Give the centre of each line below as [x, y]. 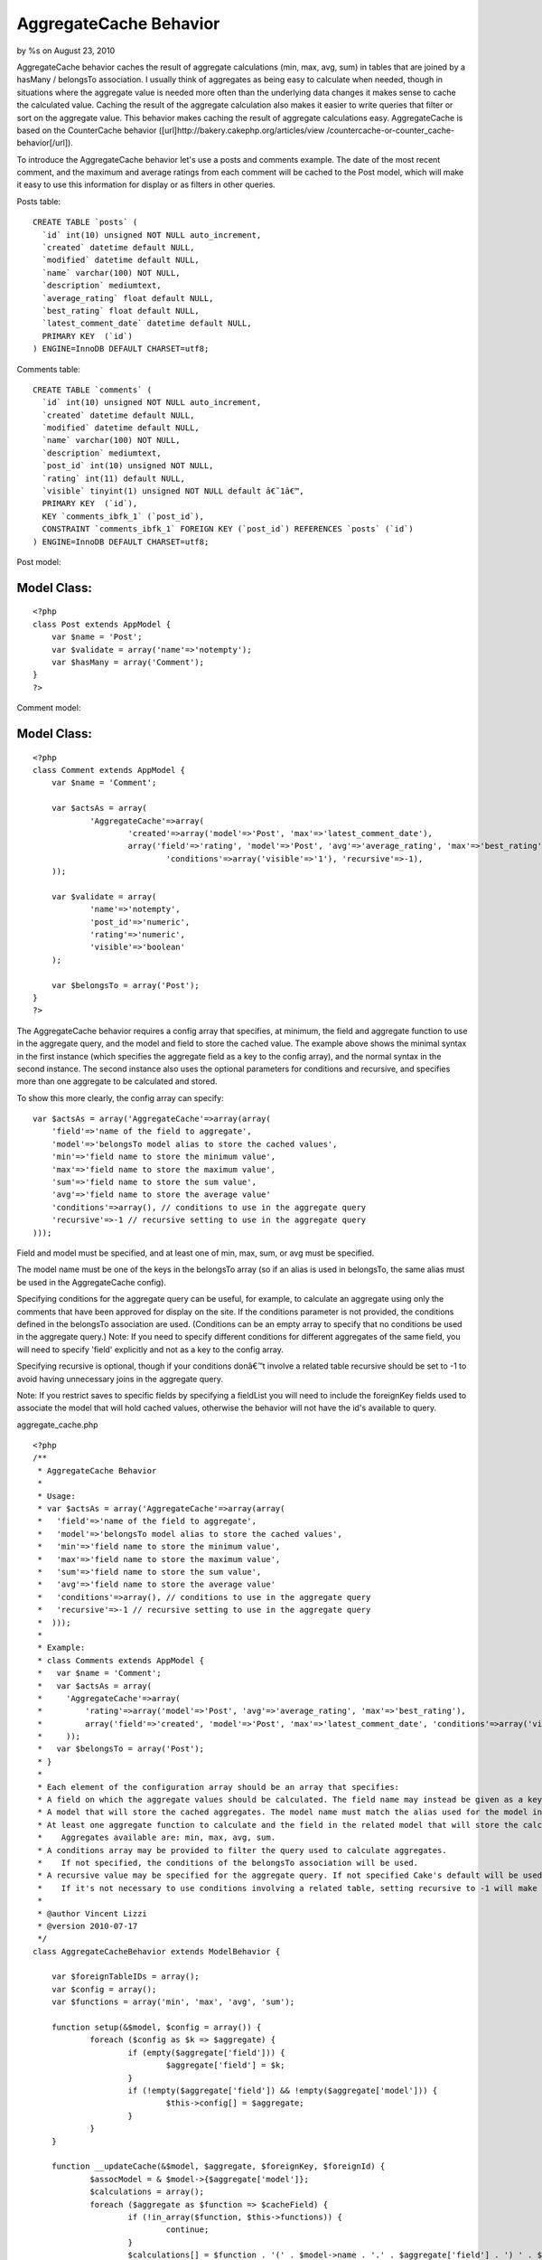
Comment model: [49, 708]
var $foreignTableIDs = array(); [126, 1977]
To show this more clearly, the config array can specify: [121, 1097]
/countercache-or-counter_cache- [391, 130]
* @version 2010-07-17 [88, 1926]
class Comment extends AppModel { [109, 770]
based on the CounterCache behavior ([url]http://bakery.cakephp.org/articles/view [171, 130]
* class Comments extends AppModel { [121, 1660]
